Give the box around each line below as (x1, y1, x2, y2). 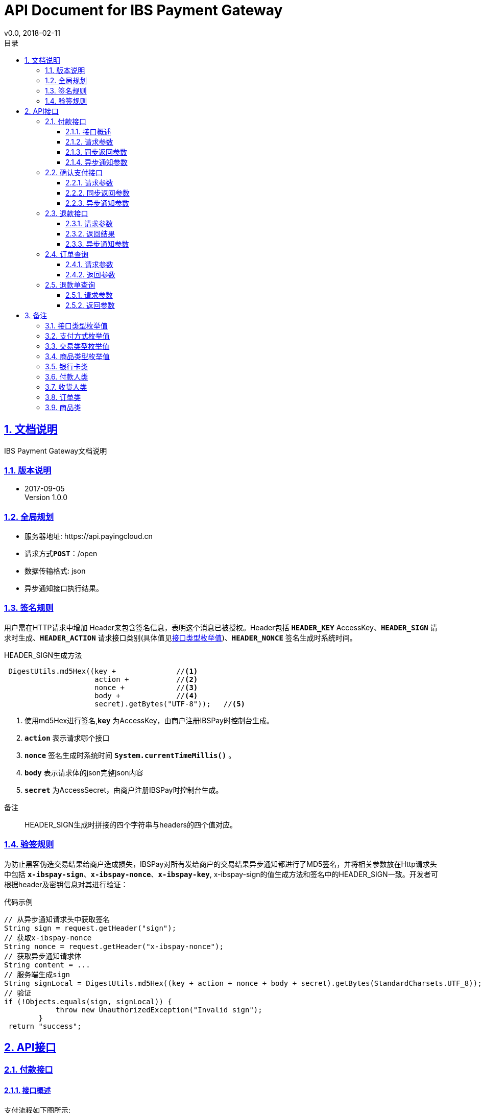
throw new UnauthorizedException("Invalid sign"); (56, 1005, 262, 1014)
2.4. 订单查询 (45, 249, 89, 258)
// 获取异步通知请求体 (4, 952, 82, 960)
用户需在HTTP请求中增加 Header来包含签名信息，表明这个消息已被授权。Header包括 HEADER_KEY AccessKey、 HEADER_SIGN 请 (4, 623, 438, 632)
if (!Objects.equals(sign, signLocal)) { (4, 997, 172, 1006)
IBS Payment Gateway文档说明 (4, 446, 107, 455)
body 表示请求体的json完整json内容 (25, 768, 143, 777)
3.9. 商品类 (45, 402, 81, 412)
